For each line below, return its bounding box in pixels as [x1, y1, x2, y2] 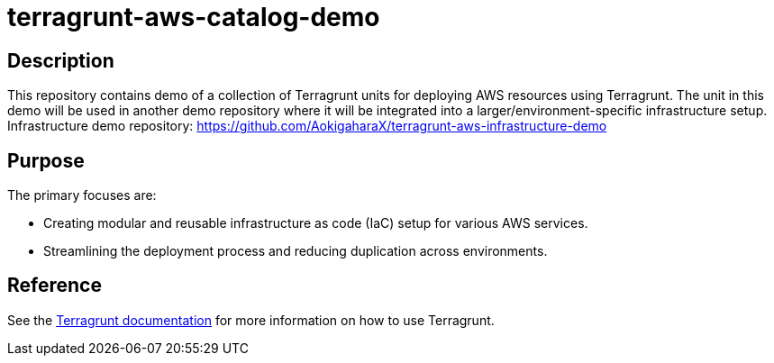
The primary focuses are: [7, 187, 157, 204]
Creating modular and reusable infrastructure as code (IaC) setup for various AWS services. [43, 215, 588, 231]
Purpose [7, 149, 85, 172]
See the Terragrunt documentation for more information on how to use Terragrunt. [7, 312, 495, 328]
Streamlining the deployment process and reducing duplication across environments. [43, 243, 548, 259]
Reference [7, 274, 102, 297]
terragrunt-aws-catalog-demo [7, 2, 380, 32]
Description [7, 49, 114, 72]
